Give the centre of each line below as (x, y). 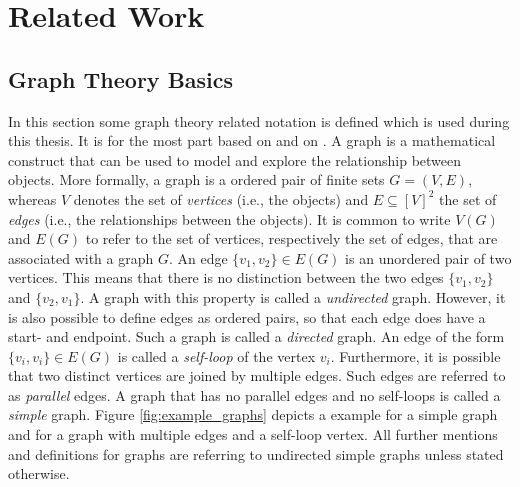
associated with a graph (81, 257)
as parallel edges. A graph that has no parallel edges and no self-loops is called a (254, 394)
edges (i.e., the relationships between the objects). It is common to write (229, 218)
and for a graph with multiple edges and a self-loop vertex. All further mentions (253, 434)
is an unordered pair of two (428, 257)
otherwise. (39, 473)
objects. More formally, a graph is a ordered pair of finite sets (196, 179)
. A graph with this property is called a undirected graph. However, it (293, 296)
